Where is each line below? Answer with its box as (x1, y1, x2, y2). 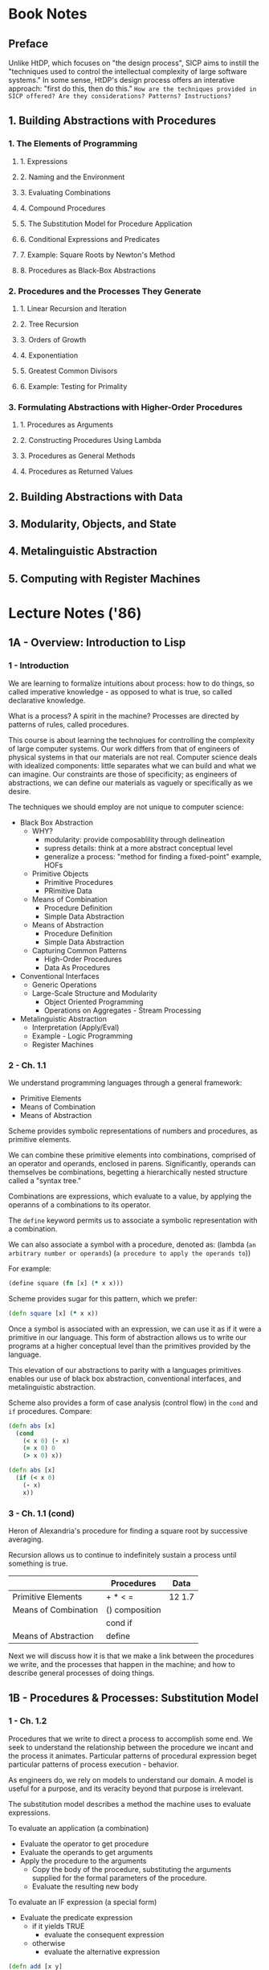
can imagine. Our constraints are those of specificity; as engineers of (8, 769, 238, 779)
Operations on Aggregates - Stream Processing (43, 1005, 202, 1015)
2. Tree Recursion (19, 319, 79, 329)
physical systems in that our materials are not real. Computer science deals (8, 752, 258, 762)
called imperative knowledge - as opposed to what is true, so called (8, 686, 233, 696)
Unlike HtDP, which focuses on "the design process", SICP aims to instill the (8, 58, 259, 68)
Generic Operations (31, 980, 97, 989)
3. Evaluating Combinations (19, 187, 111, 197)
